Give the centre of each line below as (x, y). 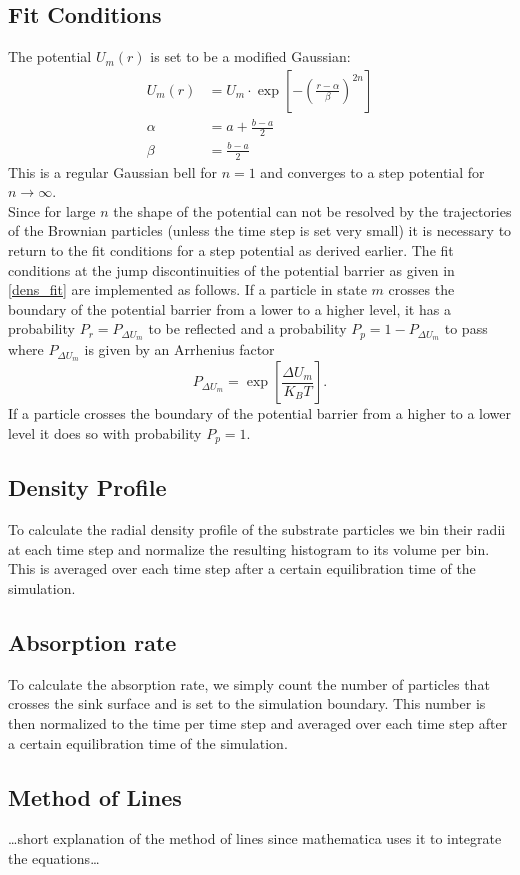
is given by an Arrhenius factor (179, 349)
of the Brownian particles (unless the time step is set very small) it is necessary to (260, 230)
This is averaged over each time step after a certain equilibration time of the (242, 568)
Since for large (52, 210)
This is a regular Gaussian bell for (112, 171)
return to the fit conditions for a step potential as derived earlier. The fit (231, 249)
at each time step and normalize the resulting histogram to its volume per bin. (249, 548)
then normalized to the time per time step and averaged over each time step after (258, 723)
